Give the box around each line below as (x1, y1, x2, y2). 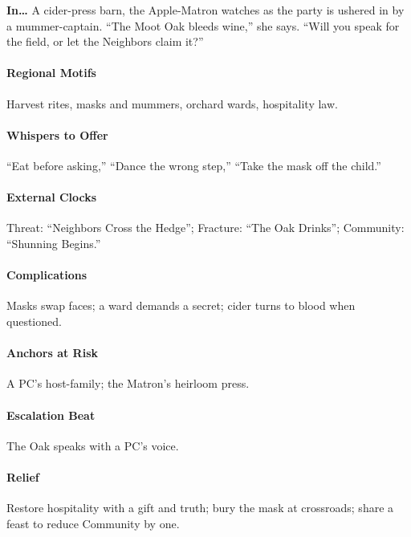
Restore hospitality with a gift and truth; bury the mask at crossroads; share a (6, 499, 394, 516)
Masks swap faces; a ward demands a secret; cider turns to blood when (6, 297, 356, 314)
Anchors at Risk (6, 344, 99, 361)
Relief (6, 468, 39, 485)
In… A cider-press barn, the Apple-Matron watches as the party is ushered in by (6, 2, 405, 18)
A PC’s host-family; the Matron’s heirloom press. (6, 375, 250, 392)
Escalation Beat (6, 406, 96, 423)
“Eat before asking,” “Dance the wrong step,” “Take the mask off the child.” (6, 157, 381, 173)
